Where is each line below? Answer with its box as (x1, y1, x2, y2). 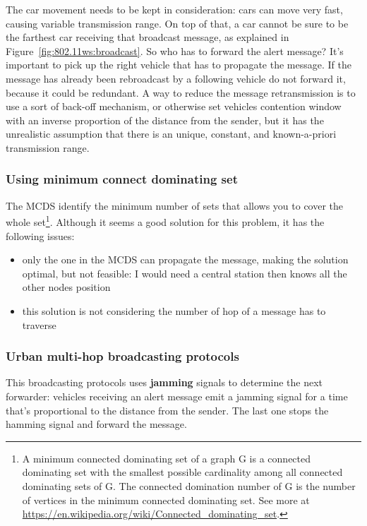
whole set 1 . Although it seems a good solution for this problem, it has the (6, 213, 325, 229)
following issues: (6, 228, 75, 243)
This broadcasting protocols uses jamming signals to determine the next (6, 375, 323, 390)
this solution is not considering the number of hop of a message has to (22, 303, 326, 318)
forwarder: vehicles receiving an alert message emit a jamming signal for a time (6, 388, 348, 403)
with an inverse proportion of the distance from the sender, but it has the (6, 112, 324, 127)
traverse (22, 317, 56, 332)
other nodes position (22, 280, 111, 294)
